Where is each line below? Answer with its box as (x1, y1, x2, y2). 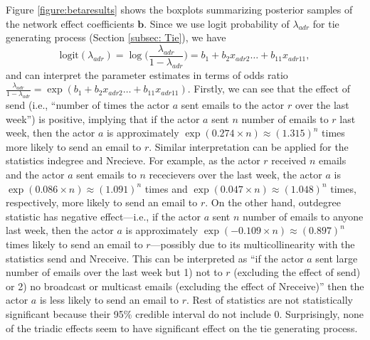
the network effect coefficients (6, 16, 134, 31)
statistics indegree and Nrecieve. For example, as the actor (6, 153, 260, 168)
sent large (315, 250, 358, 265)
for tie (312, 16, 339, 31)
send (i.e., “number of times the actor (6, 97, 170, 112)
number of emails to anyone (243, 208, 364, 223)
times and (144, 181, 188, 196)
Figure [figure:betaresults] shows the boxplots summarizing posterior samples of (6, 2, 353, 16)
